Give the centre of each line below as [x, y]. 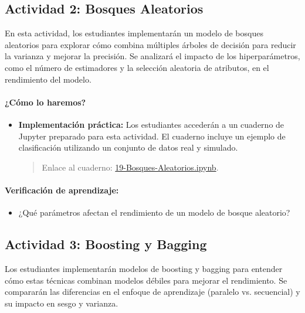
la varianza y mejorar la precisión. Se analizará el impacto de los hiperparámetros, [152, 56]
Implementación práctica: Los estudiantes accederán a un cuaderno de [151, 124]
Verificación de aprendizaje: [62, 190]
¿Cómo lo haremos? [45, 102]
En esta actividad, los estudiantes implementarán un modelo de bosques [134, 33]
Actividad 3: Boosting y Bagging [106, 244]
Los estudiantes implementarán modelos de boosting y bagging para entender [144, 268]
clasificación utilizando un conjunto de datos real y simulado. [128, 147]
